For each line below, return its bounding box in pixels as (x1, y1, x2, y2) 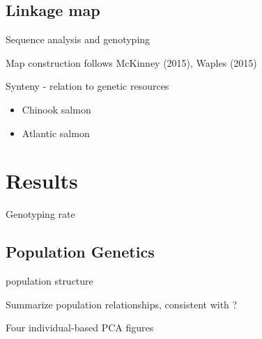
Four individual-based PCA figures (6, 320, 154, 335)
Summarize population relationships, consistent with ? (6, 297, 238, 311)
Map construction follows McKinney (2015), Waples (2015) (6, 55, 257, 70)
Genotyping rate (6, 207, 75, 221)
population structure (6, 274, 93, 288)
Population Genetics (6, 241, 155, 262)
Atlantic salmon (22, 125, 90, 140)
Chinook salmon (22, 102, 91, 116)
